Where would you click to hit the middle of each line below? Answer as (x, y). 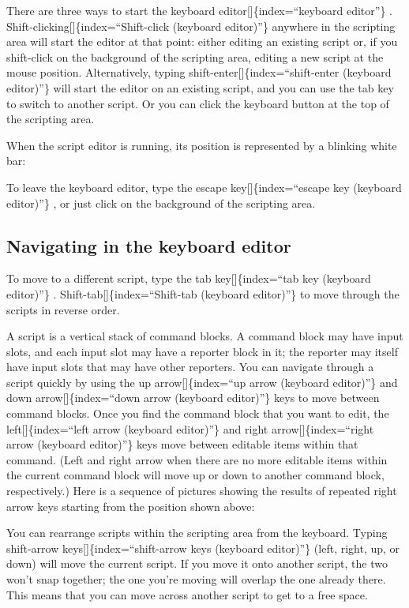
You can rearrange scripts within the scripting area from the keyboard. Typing (197, 533)
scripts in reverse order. (63, 309)
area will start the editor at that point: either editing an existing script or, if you (202, 41)
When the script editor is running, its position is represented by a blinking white (202, 145)
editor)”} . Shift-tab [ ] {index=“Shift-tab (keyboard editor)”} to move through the (203, 293)
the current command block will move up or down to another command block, (195, 475)
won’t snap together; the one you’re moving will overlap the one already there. (196, 579)
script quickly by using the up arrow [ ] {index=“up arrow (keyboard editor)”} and (202, 382)
